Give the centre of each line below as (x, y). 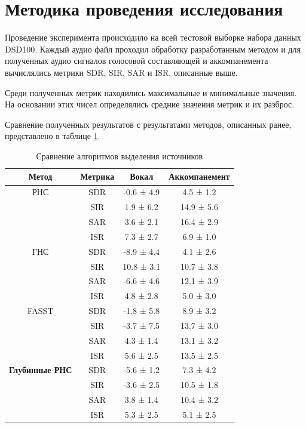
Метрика (97, 176)
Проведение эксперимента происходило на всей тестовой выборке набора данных (153, 37)
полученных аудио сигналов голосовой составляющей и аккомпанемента (137, 61)
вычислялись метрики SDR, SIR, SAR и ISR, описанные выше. (121, 72)
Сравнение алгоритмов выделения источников (120, 156)
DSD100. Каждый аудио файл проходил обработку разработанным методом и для (153, 49)
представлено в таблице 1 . (53, 136)
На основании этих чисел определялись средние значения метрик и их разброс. (150, 104)
